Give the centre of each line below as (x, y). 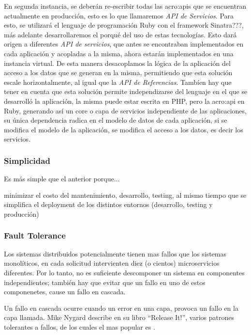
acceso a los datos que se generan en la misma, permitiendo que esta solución (118, 72)
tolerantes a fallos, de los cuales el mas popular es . (80, 327)
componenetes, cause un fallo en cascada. (65, 292)
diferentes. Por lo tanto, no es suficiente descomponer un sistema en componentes (124, 272)
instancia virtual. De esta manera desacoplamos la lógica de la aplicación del (117, 63)
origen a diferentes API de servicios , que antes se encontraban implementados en (124, 44)
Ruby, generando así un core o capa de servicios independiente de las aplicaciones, (125, 110)
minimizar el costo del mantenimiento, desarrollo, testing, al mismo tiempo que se (125, 195)
